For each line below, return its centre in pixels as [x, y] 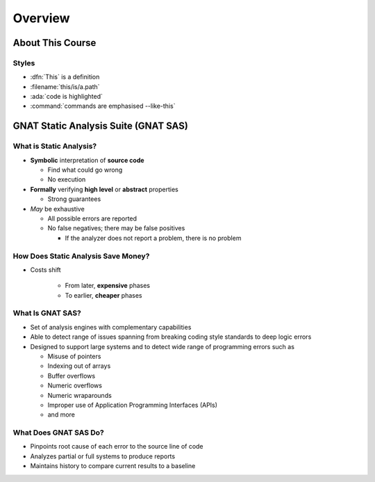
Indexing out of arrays [79, 366]
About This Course [55, 43]
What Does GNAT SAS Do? [58, 433]
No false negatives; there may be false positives [116, 228]
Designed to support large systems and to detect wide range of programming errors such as [162, 346]
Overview [41, 18]
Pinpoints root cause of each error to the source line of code [117, 447]
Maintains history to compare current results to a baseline [113, 466]
